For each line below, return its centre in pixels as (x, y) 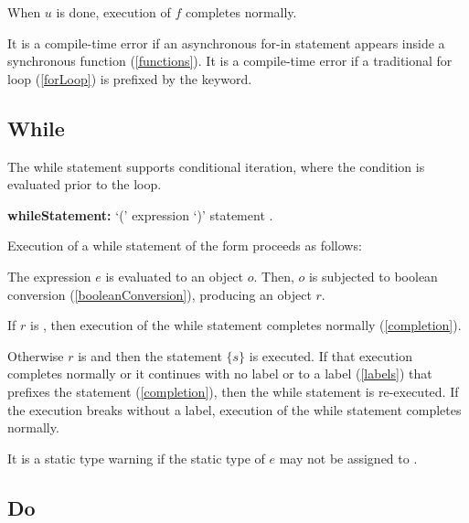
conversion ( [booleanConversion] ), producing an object (160, 294)
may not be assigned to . (348, 458)
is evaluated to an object (175, 276)
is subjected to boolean (373, 276)
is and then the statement (150, 355)
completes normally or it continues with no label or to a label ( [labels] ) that (220, 374)
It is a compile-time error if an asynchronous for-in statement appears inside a (226, 43)
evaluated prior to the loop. (85, 184)
